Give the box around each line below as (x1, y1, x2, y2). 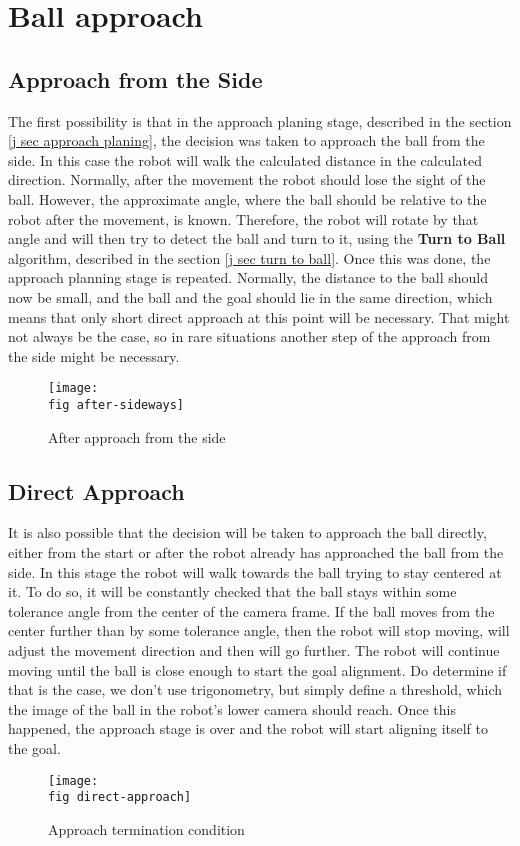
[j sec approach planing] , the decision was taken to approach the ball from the (8, 130, 485, 151)
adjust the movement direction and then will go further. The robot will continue (8, 639, 500, 660)
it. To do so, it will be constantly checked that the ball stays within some (8, 581, 457, 602)
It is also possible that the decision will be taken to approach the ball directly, (8, 522, 487, 543)
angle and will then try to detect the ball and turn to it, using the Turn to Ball (8, 228, 506, 249)
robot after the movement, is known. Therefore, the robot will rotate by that (8, 208, 479, 229)
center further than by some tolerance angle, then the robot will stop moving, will (8, 620, 510, 641)
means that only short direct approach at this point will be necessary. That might (8, 306, 510, 327)
